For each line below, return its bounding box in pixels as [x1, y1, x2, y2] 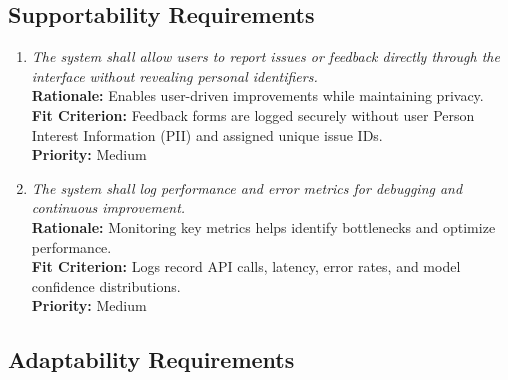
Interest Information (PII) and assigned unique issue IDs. [31, 124, 383, 145]
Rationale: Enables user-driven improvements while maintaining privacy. [31, 85, 484, 106]
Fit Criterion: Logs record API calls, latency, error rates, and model [31, 256, 461, 277]
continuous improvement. [31, 197, 186, 218]
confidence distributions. [31, 275, 181, 296]
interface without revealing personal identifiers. [31, 65, 318, 86]
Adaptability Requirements [8, 344, 295, 375]
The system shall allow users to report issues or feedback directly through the [31, 46, 500, 67]
